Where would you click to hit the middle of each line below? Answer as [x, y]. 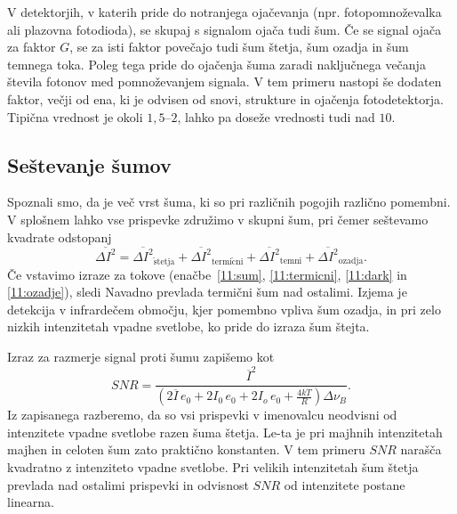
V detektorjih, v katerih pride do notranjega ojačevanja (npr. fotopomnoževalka [224, 12]
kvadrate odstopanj [60, 237]
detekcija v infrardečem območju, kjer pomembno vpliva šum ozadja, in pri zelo [224, 309]
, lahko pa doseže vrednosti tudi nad [276, 116]
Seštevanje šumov [89, 164]
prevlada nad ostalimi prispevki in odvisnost [128, 484]
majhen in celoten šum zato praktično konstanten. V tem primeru [186, 449]
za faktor [32, 47]
